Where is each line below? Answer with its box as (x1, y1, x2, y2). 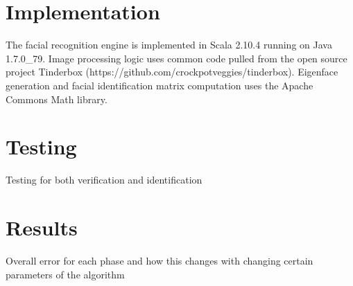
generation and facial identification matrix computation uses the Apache (6, 78, 313, 92)
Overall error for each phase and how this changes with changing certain (6, 253, 313, 267)
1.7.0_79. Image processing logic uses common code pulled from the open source (6, 51, 347, 65)
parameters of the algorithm (6, 267, 125, 281)
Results (6, 213, 78, 241)
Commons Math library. (6, 91, 107, 106)
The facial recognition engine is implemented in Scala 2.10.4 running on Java (6, 37, 332, 52)
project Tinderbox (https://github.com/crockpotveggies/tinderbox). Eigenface (6, 64, 338, 79)
